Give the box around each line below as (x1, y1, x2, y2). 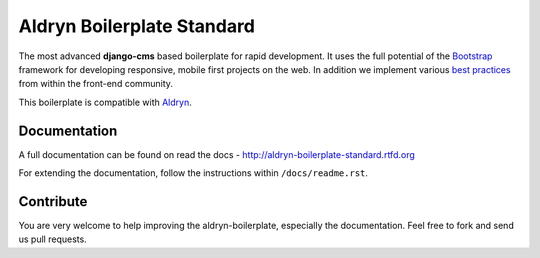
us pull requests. (18, 233, 87, 245)
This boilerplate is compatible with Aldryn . (18, 96, 192, 108)
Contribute (18, 193, 88, 210)
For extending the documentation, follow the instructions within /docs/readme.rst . (18, 167, 369, 179)
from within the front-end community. (18, 78, 174, 90)
